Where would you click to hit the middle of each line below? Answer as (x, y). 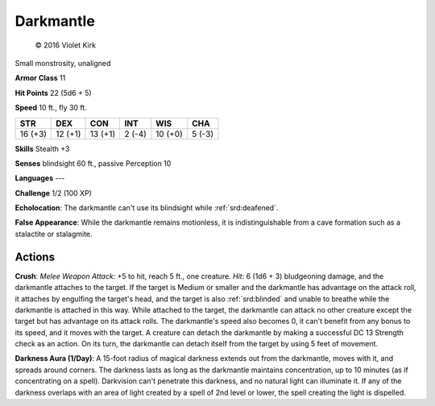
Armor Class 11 (40, 78)
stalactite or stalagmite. (54, 234)
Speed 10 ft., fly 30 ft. (51, 108)
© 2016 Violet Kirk (66, 45)
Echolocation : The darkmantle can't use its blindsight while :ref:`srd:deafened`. (147, 208)
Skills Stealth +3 (42, 148)
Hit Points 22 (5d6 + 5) (53, 93)
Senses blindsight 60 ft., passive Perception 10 (93, 163)
